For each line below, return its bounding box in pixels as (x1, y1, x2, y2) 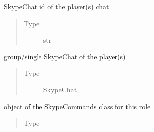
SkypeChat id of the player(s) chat (4, 1, 109, 11)
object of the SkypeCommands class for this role (4, 101, 151, 111)
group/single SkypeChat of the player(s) (4, 51, 126, 61)
